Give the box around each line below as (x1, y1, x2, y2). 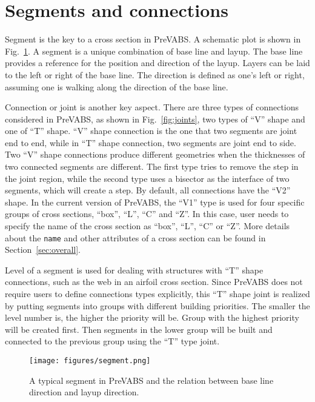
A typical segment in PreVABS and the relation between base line (29, 374, 274, 386)
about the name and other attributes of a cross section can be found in (5, 231, 266, 244)
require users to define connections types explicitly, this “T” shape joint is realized (5, 287, 310, 300)
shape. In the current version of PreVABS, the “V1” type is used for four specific (5, 195, 305, 208)
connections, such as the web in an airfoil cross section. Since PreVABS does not (5, 275, 303, 288)
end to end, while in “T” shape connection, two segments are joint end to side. (5, 136, 296, 149)
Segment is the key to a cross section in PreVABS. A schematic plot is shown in (5, 33, 301, 45)
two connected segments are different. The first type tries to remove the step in (5, 160, 299, 173)
